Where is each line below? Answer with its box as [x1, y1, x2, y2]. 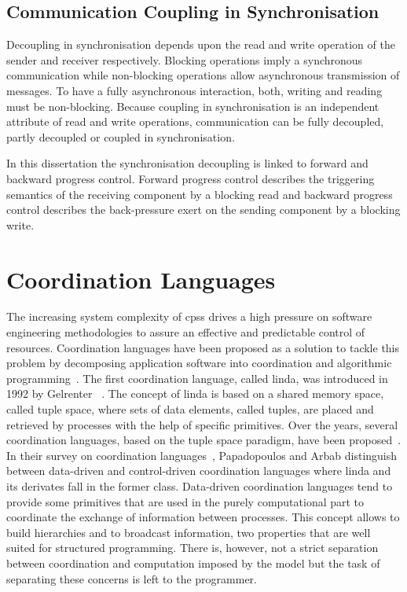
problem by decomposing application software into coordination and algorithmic [6, 355, 392, 371]
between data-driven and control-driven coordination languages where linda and [6, 462, 391, 479]
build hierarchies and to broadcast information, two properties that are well [6, 524, 371, 540]
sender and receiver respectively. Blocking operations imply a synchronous [6, 51, 363, 68]
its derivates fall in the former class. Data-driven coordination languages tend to [6, 477, 393, 494]
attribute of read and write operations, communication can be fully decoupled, [6, 113, 384, 130]
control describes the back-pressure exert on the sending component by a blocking [6, 201, 401, 218]
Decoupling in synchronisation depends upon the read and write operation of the [6, 36, 395, 53]
